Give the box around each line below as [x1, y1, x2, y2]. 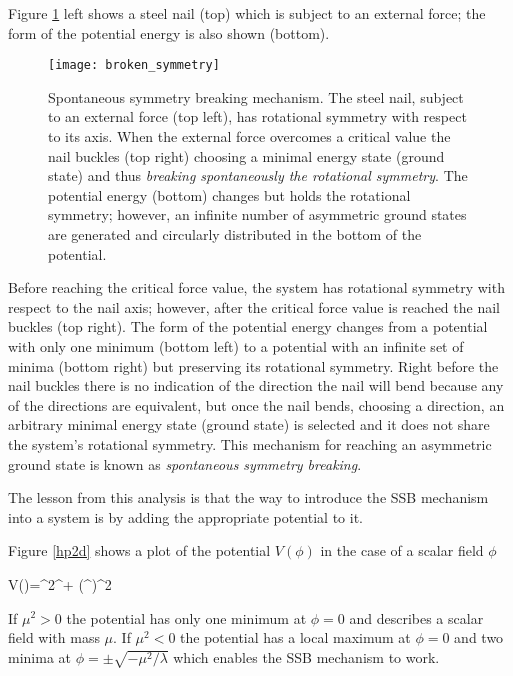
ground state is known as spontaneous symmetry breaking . [8, 453, 362, 474]
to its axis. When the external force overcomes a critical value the [48, 126, 451, 147]
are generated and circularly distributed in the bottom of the [48, 224, 422, 244]
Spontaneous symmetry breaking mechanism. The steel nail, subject [48, 86, 464, 107]
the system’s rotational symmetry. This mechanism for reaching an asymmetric [8, 433, 492, 454]
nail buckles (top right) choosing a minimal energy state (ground [48, 145, 445, 166]
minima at [8, 646, 71, 667]
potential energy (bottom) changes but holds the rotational [48, 184, 411, 205]
